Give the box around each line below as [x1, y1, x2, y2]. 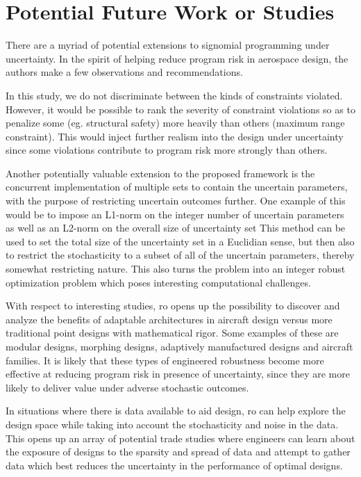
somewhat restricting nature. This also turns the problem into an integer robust [6, 261, 346, 276]
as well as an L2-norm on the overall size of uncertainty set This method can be [6, 220, 346, 235]
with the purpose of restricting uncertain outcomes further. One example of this [6, 193, 346, 208]
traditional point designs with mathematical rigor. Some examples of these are [6, 325, 339, 340]
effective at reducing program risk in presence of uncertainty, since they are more [6, 366, 350, 381]
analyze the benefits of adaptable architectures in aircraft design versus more [6, 312, 333, 326]
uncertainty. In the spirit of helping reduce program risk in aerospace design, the [6, 51, 349, 65]
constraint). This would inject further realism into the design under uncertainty [6, 129, 344, 143]
